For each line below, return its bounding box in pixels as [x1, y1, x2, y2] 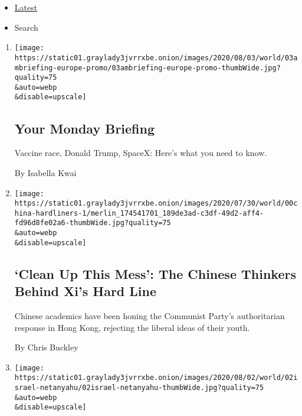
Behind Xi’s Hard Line [14, 282, 157, 300]
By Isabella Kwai [14, 166, 77, 178]
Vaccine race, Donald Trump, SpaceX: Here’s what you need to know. [14, 147, 267, 159]
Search [14, 21, 38, 33]
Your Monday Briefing [14, 119, 155, 137]
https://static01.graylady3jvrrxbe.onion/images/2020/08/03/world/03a [14, 53, 298, 62]
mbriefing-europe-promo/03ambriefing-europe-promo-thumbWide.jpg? [14, 63, 281, 72]
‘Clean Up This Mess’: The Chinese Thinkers [14, 264, 296, 282]
